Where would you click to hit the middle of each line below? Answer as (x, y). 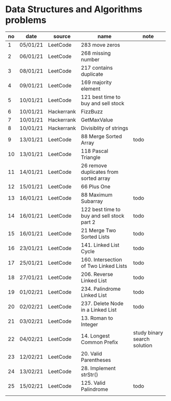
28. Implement (98, 368)
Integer (89, 324)
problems (26, 20)
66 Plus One (96, 187)
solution (143, 345)
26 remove (94, 165)
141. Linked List (100, 245)
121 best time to (101, 97)
